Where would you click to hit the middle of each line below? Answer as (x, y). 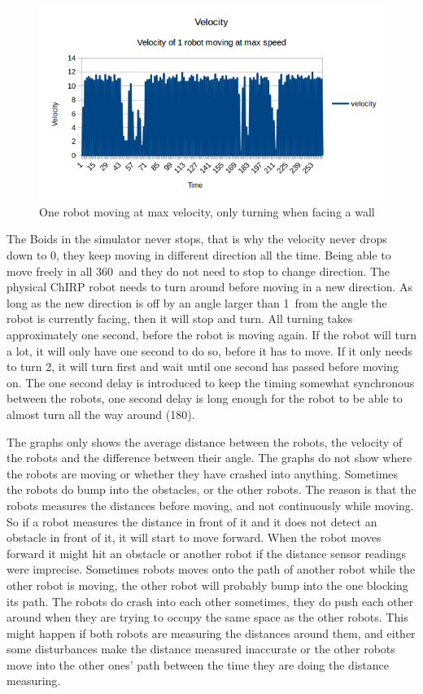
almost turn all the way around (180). (101, 414)
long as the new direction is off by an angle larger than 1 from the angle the (197, 302)
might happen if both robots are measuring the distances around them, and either (211, 633)
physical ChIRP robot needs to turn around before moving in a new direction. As (210, 287)
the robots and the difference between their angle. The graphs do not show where (209, 458)
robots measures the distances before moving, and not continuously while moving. (210, 505)
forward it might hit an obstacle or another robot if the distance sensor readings (207, 553)
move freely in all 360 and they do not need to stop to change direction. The (198, 271)
